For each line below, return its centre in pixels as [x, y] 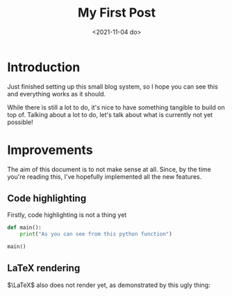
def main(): [24, 228]
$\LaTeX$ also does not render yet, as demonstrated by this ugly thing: [109, 285]
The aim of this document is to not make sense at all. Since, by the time [109, 169]
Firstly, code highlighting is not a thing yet [67, 215]
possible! [20, 122]
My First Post [117, 13]
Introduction [44, 67]
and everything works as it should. [57, 94]
